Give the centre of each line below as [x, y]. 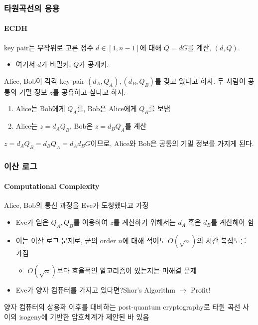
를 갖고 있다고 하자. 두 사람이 [200, 81]
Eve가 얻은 [32, 222]
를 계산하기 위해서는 [144, 222]
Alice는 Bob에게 [40, 108]
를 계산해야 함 [233, 222]
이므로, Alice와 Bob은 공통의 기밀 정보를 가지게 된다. [172, 143]
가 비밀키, [56, 64]
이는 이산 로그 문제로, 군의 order [66, 240]
